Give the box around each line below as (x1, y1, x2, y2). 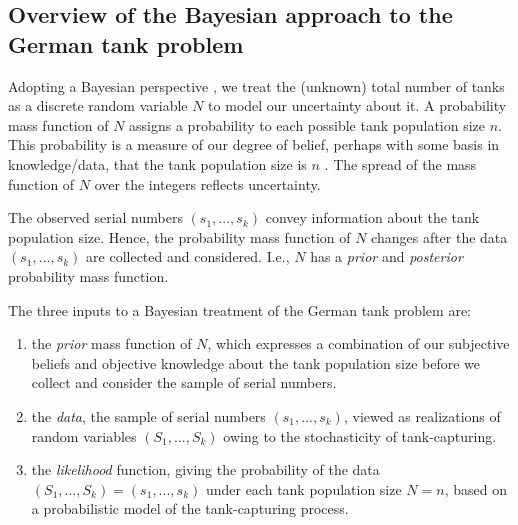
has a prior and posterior (310, 246, 463, 267)
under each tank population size (205, 478, 402, 499)
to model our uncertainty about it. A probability (208, 95, 507, 116)
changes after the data (371, 226, 508, 247)
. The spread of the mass (324, 153, 477, 174)
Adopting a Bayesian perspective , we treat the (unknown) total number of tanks (8, 75, 505, 96)
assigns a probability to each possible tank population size (129, 114, 486, 135)
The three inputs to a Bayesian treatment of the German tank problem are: (8, 299, 472, 320)
